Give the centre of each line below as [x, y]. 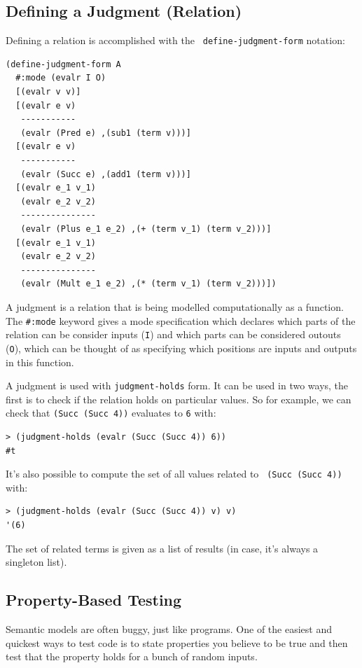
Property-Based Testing [94, 600]
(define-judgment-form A [63, 64]
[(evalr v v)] [48, 92]
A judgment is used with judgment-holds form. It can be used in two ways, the [177, 385]
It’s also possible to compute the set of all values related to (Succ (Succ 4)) [174, 474]
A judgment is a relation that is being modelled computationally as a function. [175, 306]
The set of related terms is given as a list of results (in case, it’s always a [162, 548]
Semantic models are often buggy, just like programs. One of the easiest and [169, 629]
